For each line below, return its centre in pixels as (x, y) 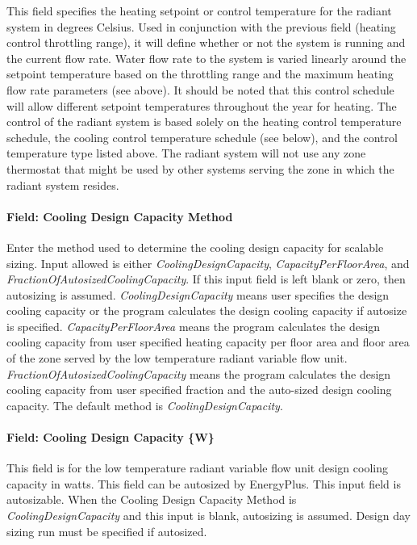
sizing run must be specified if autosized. (107, 531)
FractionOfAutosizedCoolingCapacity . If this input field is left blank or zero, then (206, 279)
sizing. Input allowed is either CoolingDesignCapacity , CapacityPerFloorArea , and (208, 263)
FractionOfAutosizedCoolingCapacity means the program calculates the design (199, 373)
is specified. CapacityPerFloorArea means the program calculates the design (194, 326)
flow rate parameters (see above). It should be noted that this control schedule (200, 89)
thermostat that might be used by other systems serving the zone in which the (200, 168)
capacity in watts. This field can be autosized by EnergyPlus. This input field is (204, 483)
